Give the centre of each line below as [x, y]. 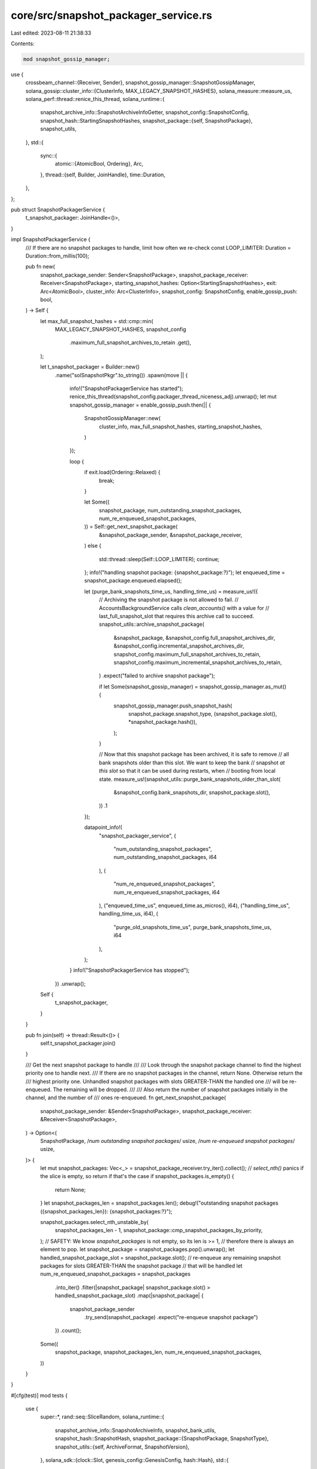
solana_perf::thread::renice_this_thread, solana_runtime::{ [95, 99]
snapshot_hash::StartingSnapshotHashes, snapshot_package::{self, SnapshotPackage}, [146, 120]
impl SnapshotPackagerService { [51, 239]
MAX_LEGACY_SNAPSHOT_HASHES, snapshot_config [121, 330]
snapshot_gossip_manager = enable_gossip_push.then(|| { [140, 405]
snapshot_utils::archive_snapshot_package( [152, 624]
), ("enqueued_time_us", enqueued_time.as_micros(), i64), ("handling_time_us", [194, 905]
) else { [93, 546]
